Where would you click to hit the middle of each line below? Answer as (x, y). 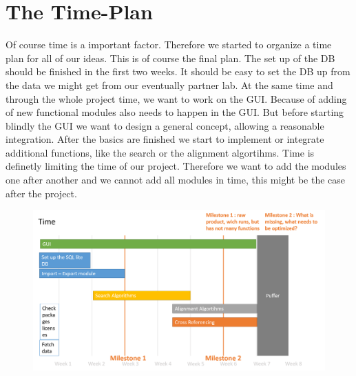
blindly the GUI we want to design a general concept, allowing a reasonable (165, 125)
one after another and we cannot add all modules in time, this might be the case (176, 180)
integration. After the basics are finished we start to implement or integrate (165, 139)
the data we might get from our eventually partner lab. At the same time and (169, 85)
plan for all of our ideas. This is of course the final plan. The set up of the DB (170, 58)
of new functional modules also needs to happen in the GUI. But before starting (175, 112)
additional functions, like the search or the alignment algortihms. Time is (160, 152)
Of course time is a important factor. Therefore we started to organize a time (169, 44)
